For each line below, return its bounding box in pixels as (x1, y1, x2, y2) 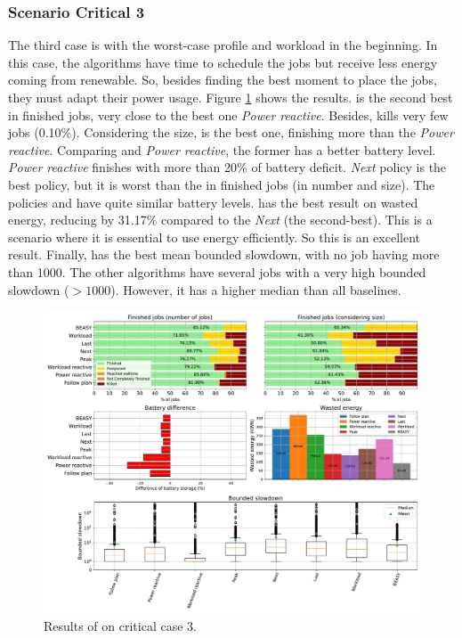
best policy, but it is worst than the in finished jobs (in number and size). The (8, 175, 435, 193)
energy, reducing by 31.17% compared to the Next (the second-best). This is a (8, 210, 433, 229)
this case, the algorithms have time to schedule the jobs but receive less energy (8, 53, 438, 71)
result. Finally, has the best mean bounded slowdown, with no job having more (8, 245, 440, 264)
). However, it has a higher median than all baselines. (110, 280, 401, 299)
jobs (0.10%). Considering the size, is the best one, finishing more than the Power (8, 123, 454, 142)
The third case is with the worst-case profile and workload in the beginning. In (8, 36, 438, 54)
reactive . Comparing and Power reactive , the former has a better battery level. (8, 140, 436, 159)
